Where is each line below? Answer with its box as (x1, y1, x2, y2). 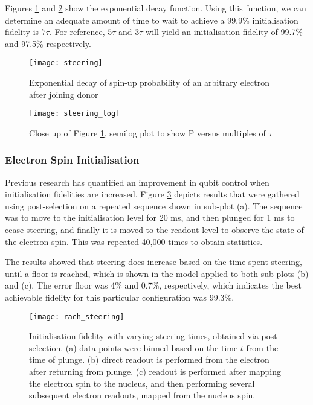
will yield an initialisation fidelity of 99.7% (146, 25, 303, 38)
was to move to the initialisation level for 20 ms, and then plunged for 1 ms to (5, 211, 295, 224)
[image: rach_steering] (29, 312, 124, 321)
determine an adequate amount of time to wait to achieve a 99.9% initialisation (5, 13, 298, 26)
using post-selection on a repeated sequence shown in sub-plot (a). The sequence (5, 199, 303, 212)
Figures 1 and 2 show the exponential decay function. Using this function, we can (5, 2, 306, 14)
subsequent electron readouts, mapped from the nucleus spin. (29, 389, 256, 401)
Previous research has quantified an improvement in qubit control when (5, 176, 269, 188)
